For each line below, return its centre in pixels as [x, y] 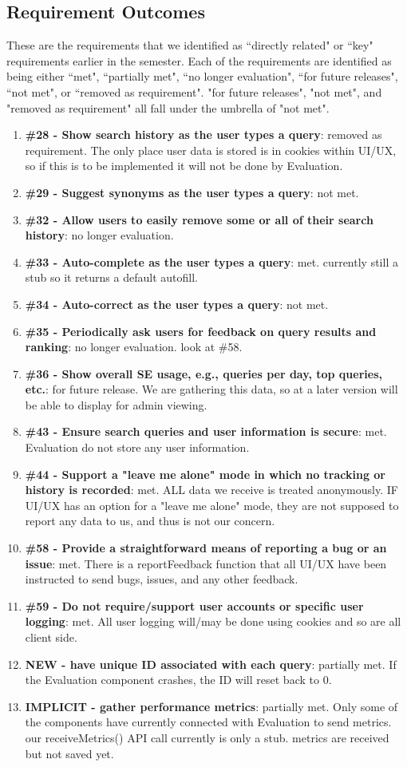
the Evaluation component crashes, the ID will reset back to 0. [178, 680]
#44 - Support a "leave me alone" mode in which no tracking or [205, 474]
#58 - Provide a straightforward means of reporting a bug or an [206, 548]
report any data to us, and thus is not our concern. [150, 521]
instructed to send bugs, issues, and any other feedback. [162, 579]
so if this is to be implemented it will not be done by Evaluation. [184, 166]
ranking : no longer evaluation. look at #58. [134, 347]
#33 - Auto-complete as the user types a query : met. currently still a [211, 261]
